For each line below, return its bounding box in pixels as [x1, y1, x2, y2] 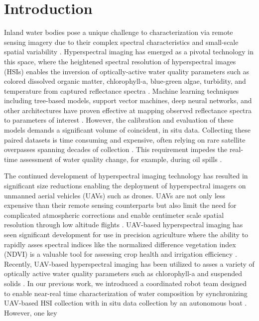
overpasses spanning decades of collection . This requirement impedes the [4, 144, 228, 155]
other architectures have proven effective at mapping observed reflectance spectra [4, 105, 252, 115]
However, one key [4, 307, 57, 318]
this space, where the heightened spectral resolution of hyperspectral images [4, 56, 236, 66]
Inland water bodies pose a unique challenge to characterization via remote [4, 27, 233, 37]
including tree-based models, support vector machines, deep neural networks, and [4, 95, 252, 106]
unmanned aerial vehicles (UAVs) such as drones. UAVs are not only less [4, 190, 226, 200]
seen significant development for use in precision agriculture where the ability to [4, 229, 249, 239]
